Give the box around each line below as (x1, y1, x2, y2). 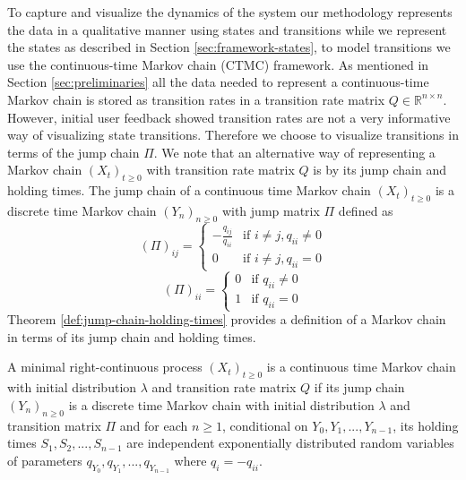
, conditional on (221, 416, 308, 434)
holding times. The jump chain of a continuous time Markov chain (7, 181, 371, 200)
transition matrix (7, 416, 101, 434)
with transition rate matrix (146, 160, 295, 179)
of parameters (7, 450, 82, 469)
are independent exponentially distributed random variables (126, 433, 454, 452)
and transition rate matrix (151, 378, 297, 397)
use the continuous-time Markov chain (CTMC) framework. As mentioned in (7, 55, 429, 73)
